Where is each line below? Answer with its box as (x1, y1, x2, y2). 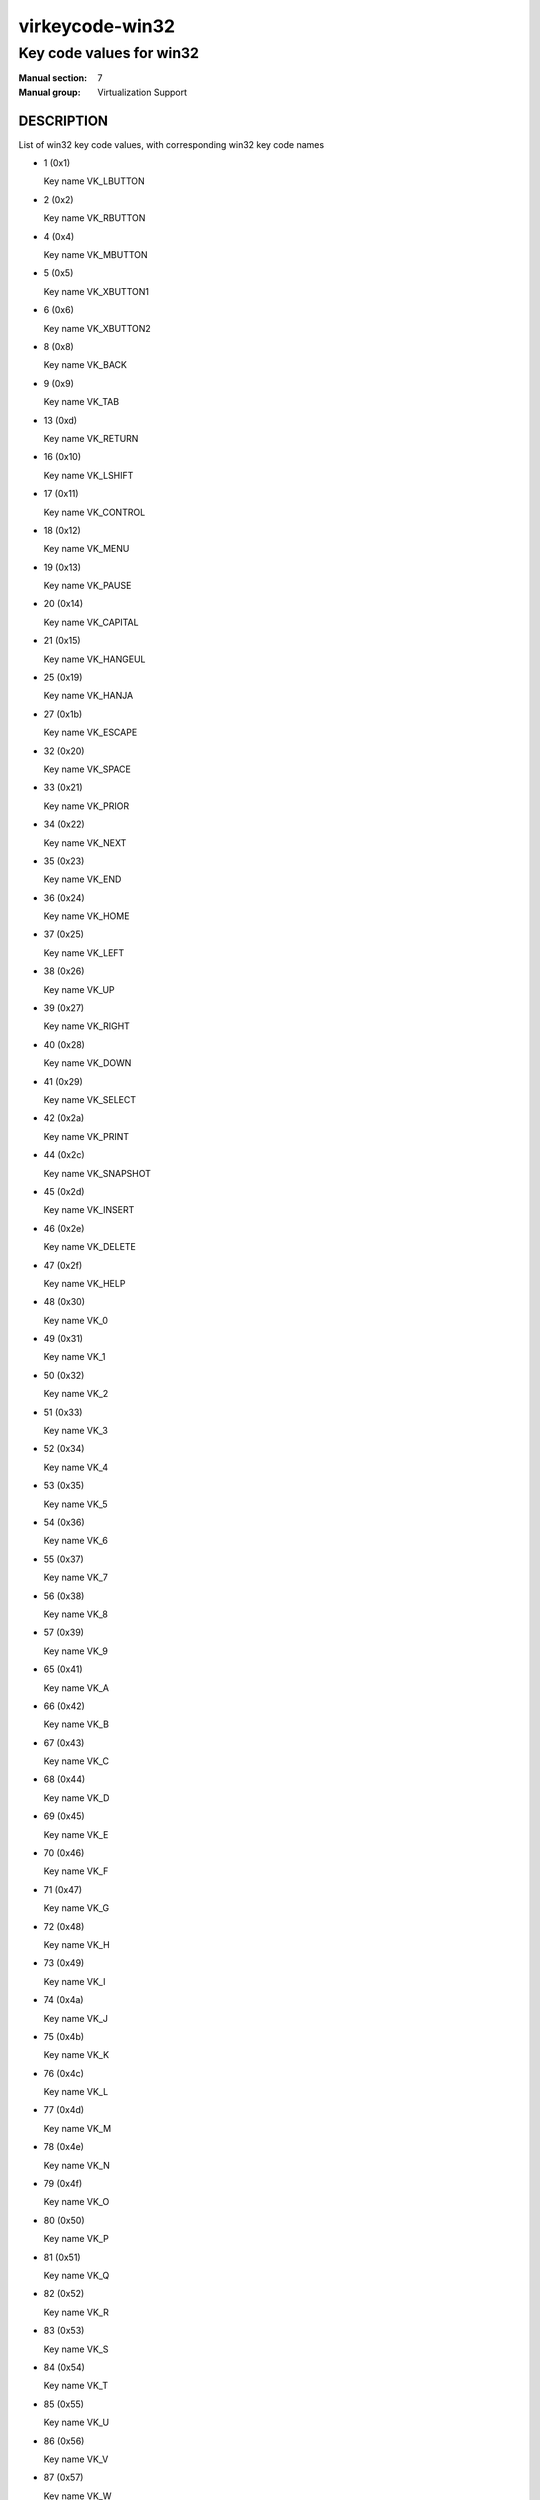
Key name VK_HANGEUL (43, 653, 146, 665)
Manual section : (18, 72, 88, 84)
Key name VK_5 (43, 1498, 109, 1510)
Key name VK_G (43, 1902, 110, 1914)
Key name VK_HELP (43, 1277, 126, 1289)
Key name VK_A (43, 1681, 110, 1694)
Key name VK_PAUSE (43, 580, 132, 592)
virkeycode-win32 (18, 15, 175, 37)
